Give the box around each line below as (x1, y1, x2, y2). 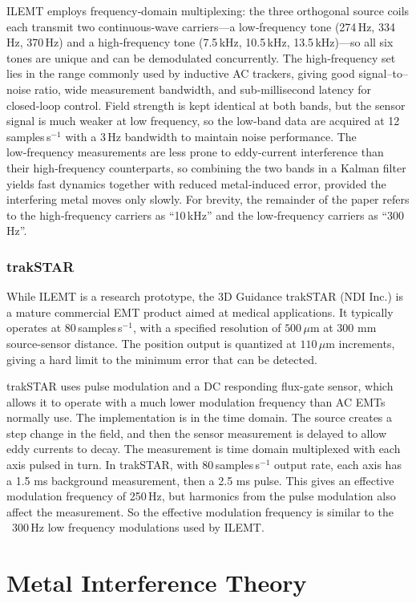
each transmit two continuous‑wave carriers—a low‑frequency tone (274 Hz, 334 (6, 18, 395, 34)
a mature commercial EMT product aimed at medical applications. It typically (6, 303, 394, 320)
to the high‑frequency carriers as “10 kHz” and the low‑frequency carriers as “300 (6, 206, 405, 223)
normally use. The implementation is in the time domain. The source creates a (6, 409, 393, 426)
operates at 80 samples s (6, 319, 123, 336)
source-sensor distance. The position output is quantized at (6, 334, 297, 351)
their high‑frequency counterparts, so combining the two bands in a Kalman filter (6, 159, 406, 176)
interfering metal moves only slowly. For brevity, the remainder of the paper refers (6, 191, 410, 208)
